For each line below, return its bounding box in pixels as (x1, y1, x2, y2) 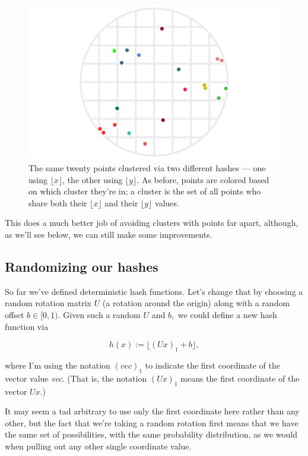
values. (155, 196, 179, 209)
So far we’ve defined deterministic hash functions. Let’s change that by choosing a (5, 285, 303, 297)
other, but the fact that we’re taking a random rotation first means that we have (5, 416, 299, 429)
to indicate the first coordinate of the (145, 358, 280, 371)
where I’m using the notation (5, 358, 110, 371)
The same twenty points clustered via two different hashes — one (28, 162, 266, 174)
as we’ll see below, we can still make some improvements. (5, 228, 212, 240)
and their (104, 196, 138, 209)
